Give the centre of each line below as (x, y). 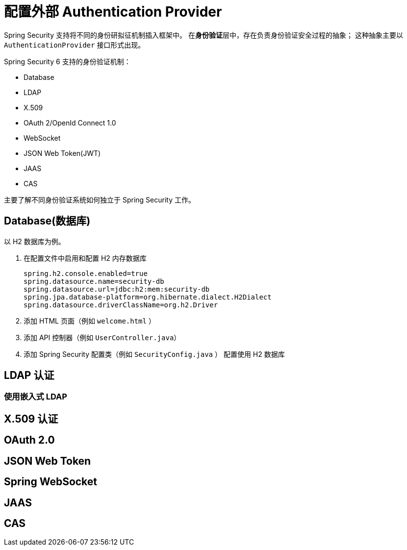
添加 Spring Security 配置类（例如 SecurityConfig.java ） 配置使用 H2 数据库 (154, 354)
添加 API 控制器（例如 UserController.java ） (102, 337)
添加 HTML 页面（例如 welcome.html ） (89, 321)
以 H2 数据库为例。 (35, 241)
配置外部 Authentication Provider (113, 12)
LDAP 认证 (29, 375)
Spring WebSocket (51, 482)
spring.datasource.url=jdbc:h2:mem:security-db (117, 289)
